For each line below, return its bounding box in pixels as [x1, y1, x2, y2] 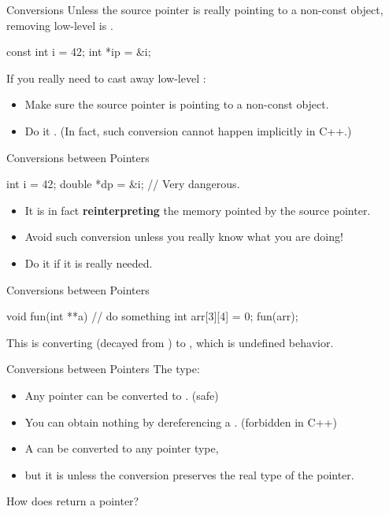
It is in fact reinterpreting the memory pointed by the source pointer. [24, 202, 371, 218]
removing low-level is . [6, 17, 113, 33]
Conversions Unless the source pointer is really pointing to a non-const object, [6, 2, 383, 17]
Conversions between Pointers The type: [6, 361, 200, 377]
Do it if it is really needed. [24, 254, 153, 271]
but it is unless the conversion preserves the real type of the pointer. [24, 466, 354, 483]
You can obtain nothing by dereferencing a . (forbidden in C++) [24, 413, 337, 430]
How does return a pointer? [6, 493, 139, 509]
